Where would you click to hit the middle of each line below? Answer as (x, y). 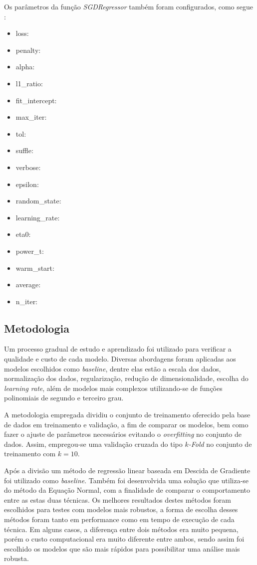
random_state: (38, 201)
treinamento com (30, 454)
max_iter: (31, 117)
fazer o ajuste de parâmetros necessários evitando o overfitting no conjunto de (123, 434)
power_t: (30, 251)
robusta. (16, 558)
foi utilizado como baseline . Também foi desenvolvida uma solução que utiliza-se (127, 480)
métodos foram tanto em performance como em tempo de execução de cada (119, 519)
